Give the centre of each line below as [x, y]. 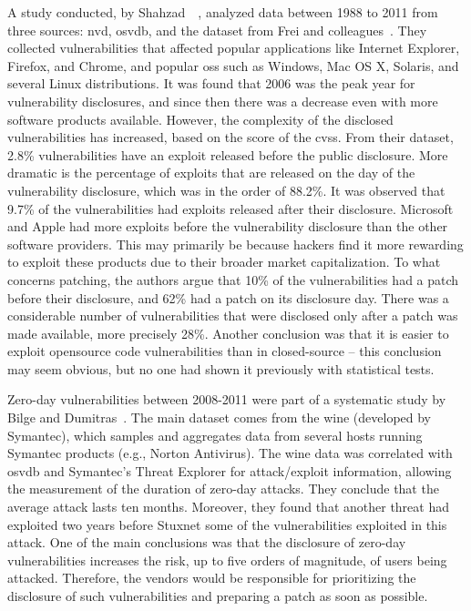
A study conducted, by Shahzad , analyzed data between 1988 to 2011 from [223, 12]
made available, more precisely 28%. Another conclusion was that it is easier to [228, 333]
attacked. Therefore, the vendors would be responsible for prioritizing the [212, 578]
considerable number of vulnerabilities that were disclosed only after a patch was [233, 316]
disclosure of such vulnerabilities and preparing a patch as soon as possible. [218, 596]
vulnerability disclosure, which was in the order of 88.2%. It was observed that [226, 190]
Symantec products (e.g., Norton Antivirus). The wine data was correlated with [230, 453]
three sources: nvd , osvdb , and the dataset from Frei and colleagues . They [217, 30]
